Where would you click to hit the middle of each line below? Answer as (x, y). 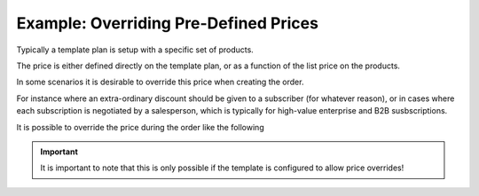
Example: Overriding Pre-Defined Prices (168, 23)
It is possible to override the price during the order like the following (141, 127)
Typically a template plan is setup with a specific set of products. (135, 50)
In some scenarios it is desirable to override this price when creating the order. (160, 82)
